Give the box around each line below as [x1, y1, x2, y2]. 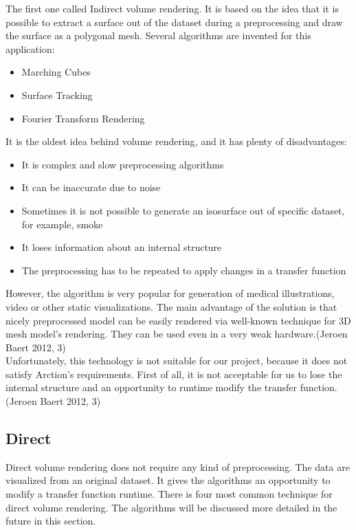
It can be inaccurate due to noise [21, 180, 161, 195]
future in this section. [5, 514, 96, 528]
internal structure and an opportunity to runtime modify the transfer [5, 380, 298, 395]
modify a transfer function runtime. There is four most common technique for [5, 487, 333, 501]
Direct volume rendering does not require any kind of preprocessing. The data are [5, 459, 350, 474]
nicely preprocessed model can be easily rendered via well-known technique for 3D [5, 313, 351, 327]
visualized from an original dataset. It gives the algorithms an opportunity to [5, 473, 331, 487]
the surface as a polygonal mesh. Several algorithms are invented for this [5, 28, 311, 43]
